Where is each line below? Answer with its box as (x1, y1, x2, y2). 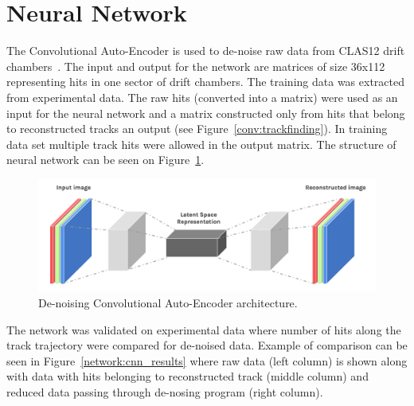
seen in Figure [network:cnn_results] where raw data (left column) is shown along (6, 352, 408, 369)
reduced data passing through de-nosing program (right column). (6, 384, 323, 400)
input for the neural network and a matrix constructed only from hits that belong (6, 104, 405, 121)
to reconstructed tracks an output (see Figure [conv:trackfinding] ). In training (6, 120, 388, 137)
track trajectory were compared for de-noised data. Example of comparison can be (6, 337, 408, 353)
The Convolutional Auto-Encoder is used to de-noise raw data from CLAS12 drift (6, 42, 405, 59)
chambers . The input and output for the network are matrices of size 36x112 (6, 57, 385, 74)
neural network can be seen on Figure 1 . (6, 151, 205, 168)
